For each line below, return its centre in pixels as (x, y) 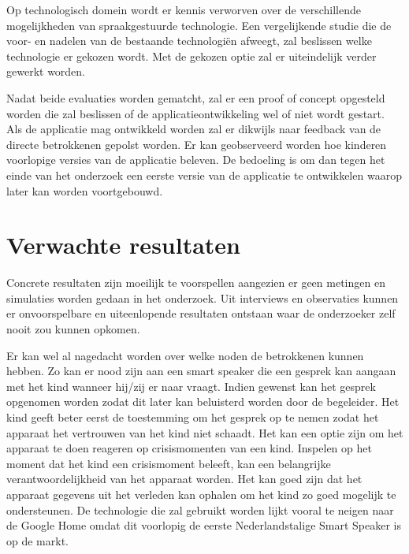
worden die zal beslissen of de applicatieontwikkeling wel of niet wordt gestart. (195, 113)
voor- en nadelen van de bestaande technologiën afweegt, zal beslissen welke (189, 41)
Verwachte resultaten (123, 245)
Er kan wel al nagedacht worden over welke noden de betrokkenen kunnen (185, 355)
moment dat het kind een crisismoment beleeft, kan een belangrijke (169, 463)
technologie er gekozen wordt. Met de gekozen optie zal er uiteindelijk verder (191, 56)
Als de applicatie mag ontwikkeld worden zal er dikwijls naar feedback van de (194, 129)
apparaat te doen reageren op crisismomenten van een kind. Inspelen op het (189, 448)
